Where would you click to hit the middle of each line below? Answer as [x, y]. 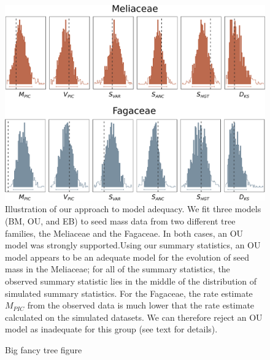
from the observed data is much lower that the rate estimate [141, 305]
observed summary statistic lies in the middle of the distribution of [131, 281]
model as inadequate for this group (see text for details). [111, 329]
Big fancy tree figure [44, 349]
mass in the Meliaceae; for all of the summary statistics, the [118, 269]
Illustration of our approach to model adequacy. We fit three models [133, 209]
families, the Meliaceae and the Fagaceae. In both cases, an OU [124, 233]
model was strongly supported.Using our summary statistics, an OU [133, 245]
